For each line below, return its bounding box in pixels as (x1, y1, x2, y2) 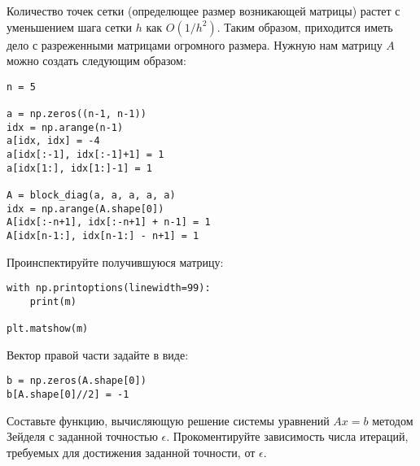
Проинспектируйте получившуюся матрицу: (7, 253, 224, 270)
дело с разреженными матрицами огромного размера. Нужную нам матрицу (7, 36, 383, 53)
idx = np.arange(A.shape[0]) (7, 203, 164, 215)
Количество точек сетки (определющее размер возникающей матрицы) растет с (7, 2, 400, 19)
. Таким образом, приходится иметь (217, 18, 393, 35)
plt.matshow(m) (7, 323, 89, 335)
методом (372, 412, 413, 429)
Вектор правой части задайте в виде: (7, 346, 189, 363)
